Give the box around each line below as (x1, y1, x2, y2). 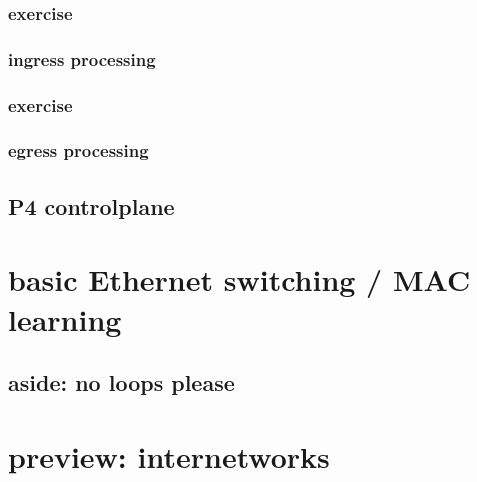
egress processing (8, 138, 149, 163)
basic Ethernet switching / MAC (8, 259, 471, 300)
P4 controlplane (8, 190, 175, 221)
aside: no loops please (8, 367, 235, 398)
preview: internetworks (8, 435, 330, 476)
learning (8, 298, 122, 339)
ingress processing (8, 46, 156, 71)
